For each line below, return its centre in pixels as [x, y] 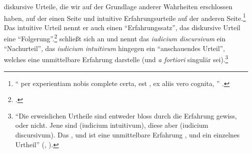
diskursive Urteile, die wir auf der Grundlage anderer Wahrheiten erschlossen [118, 6]
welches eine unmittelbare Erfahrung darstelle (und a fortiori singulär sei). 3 [116, 59]
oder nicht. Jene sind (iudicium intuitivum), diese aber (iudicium [112, 125]
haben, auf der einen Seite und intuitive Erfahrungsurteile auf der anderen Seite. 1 [125, 17]
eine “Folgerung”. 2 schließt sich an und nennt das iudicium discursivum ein [115, 38]
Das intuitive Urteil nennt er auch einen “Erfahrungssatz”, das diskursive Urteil [122, 27]
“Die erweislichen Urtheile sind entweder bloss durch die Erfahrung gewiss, [126, 115]
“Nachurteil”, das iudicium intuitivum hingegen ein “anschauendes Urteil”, [115, 48]
